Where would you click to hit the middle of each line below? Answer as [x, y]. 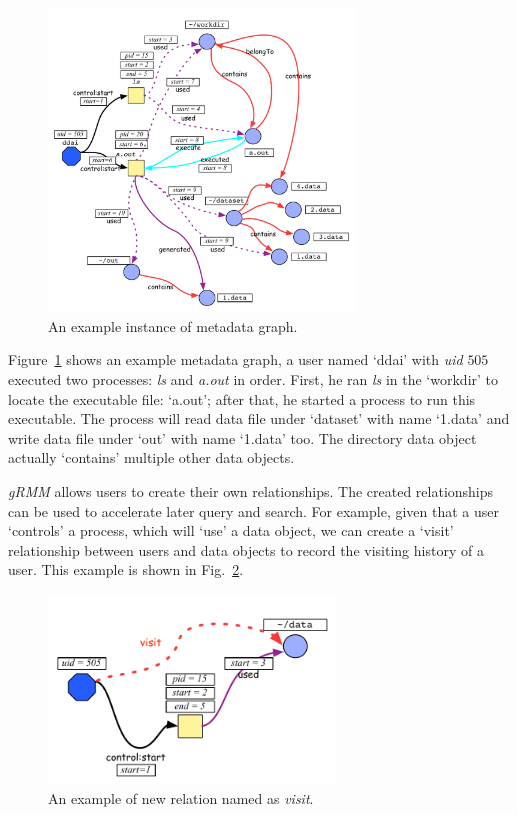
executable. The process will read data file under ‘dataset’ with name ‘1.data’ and [259, 418]
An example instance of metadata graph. [173, 325]
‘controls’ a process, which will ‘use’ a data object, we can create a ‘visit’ [231, 530]
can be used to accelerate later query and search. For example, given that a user [254, 510]
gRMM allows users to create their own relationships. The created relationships [251, 490]
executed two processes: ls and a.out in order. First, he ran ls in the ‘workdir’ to [253, 378]
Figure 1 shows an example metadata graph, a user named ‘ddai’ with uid [235, 359]
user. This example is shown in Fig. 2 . [126, 569]
